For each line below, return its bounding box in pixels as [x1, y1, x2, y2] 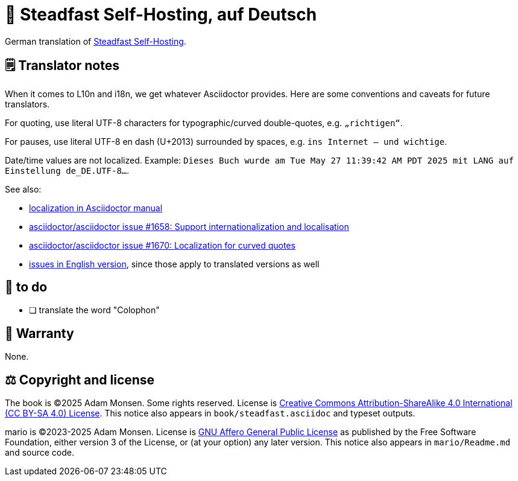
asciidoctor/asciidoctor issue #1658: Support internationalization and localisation [29, 221, 349, 232]
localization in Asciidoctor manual [29, 202, 163, 213]
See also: [5, 183, 42, 194]
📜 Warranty [5, 325, 74, 341]
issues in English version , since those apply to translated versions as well [29, 258, 320, 269]
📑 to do [5, 279, 48, 295]
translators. [5, 98, 50, 109]
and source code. [5, 447, 75, 458]
